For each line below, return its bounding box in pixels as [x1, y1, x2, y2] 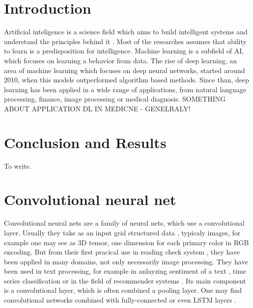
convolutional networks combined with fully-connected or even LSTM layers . [4, 295, 236, 305]
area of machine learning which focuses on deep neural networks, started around [4, 65, 245, 75]
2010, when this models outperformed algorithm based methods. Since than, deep [4, 75, 249, 85]
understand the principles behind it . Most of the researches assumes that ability [4, 36, 247, 46]
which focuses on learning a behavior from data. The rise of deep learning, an [4, 55, 237, 65]
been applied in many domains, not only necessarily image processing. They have [4, 256, 248, 266]
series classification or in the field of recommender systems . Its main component [4, 275, 246, 285]
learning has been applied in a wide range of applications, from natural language [4, 84, 247, 94]
